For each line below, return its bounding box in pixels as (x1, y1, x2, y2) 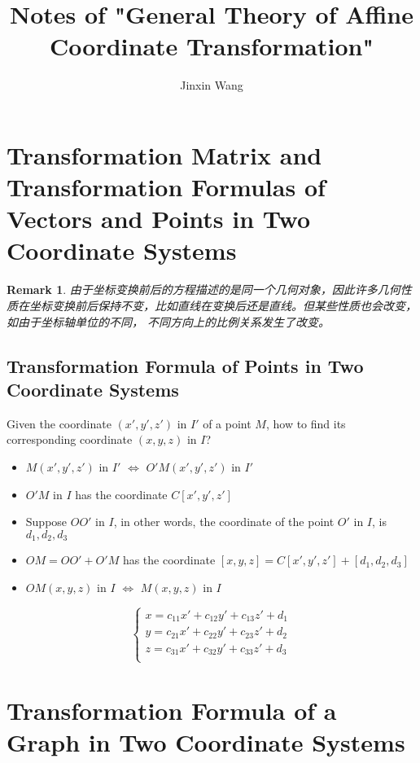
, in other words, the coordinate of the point (113, 513, 335, 530)
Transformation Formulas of (7, 170, 326, 204)
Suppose (25, 513, 68, 530)
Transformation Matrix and (7, 138, 322, 171)
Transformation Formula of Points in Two (7, 353, 364, 378)
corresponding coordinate (7, 431, 133, 448)
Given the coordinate (7, 414, 112, 432)
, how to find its (265, 414, 346, 432)
